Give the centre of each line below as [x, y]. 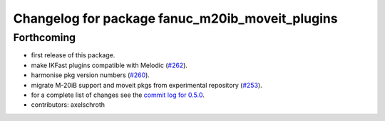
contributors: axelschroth [68, 105]
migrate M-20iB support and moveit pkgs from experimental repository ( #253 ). [147, 85]
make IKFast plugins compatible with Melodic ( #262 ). [109, 65]
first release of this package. [73, 55]
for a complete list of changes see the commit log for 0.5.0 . [118, 95]
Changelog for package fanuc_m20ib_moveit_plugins [175, 18]
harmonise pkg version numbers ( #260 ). [90, 75]
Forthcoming [45, 38]
